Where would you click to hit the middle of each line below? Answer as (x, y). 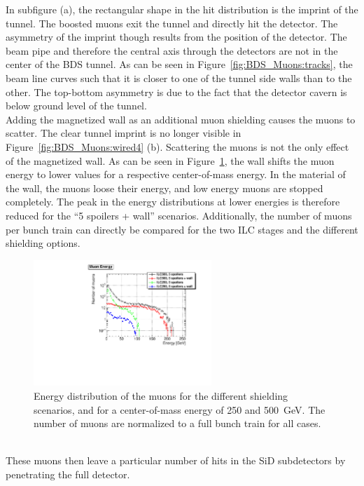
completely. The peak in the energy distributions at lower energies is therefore (173, 202)
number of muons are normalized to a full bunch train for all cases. (177, 423)
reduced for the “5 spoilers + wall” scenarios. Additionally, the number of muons (179, 215)
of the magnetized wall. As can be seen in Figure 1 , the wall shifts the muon (170, 160)
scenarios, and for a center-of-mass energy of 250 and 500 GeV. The (180, 409)
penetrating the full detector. (68, 474)
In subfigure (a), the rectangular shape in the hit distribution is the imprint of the (182, 9)
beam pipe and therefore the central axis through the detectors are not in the (172, 50)
